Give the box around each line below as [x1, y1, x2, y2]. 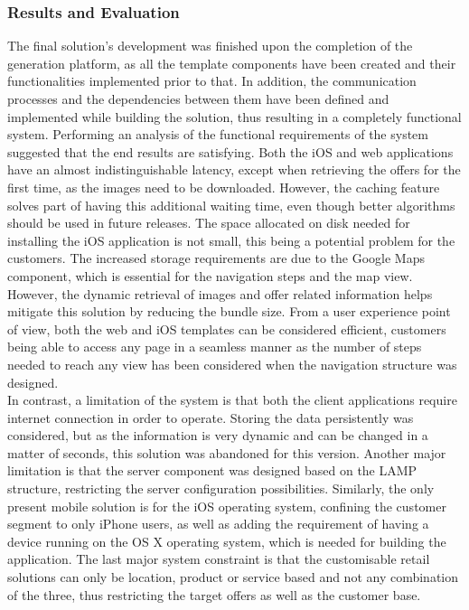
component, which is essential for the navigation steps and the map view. [7, 266, 413, 285]
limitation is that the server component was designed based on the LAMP [7, 461, 417, 480]
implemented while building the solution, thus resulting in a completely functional [7, 107, 462, 126]
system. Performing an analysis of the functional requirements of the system [7, 125, 428, 144]
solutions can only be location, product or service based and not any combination [7, 568, 459, 587]
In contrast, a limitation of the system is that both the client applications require [7, 390, 457, 409]
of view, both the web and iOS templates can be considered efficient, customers [7, 319, 446, 338]
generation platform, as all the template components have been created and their [7, 53, 456, 72]
